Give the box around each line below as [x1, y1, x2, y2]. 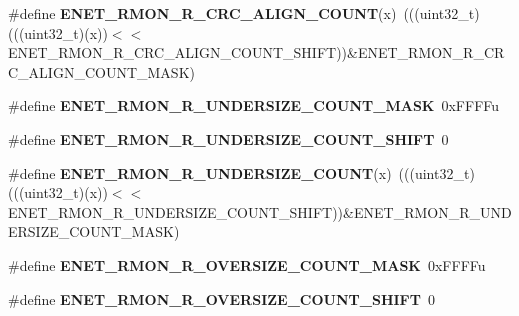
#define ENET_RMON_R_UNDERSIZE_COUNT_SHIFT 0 [8, 128, 449, 149]
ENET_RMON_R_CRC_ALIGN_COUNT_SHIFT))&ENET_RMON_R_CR [8, 42, 505, 63]
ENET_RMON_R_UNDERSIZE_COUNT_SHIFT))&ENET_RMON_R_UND [8, 201, 512, 222]
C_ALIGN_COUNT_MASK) [8, 61, 195, 82]
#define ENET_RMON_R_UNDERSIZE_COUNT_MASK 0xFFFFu [8, 95, 500, 116]
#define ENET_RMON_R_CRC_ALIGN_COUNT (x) [8, 3, 397, 23]
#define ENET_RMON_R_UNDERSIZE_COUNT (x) [8, 162, 392, 183]
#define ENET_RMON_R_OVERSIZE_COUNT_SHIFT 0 [8, 288, 435, 309]
